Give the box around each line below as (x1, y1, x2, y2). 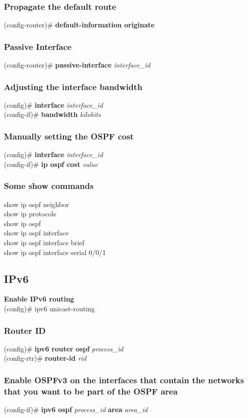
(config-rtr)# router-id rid (4, 353, 86, 363)
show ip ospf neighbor (4, 199, 69, 209)
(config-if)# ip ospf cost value (4, 159, 98, 169)
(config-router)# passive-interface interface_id (4, 60, 150, 70)
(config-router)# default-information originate (4, 20, 155, 30)
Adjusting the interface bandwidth (4, 80, 143, 93)
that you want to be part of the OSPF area (4, 385, 178, 397)
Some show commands (4, 180, 94, 192)
